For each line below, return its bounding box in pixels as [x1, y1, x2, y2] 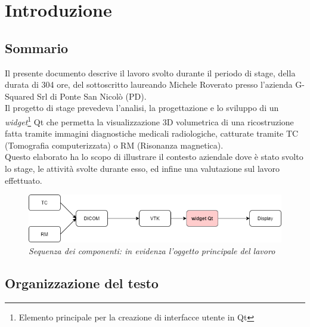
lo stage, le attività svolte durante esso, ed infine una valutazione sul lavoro [5, 162, 280, 174]
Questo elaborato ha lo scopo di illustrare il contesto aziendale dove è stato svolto [5, 150, 303, 163]
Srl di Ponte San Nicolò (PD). [37, 90, 147, 102]
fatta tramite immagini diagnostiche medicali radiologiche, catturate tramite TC [5, 127, 299, 140]
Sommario [5, 38, 69, 57]
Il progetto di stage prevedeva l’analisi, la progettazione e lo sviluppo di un [5, 101, 279, 114]
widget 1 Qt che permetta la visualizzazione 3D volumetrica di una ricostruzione [5, 113, 294, 128]
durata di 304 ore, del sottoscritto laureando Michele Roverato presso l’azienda [5, 78, 293, 91]
